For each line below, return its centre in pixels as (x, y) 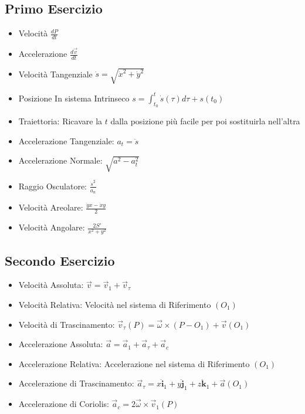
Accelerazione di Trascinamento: (76, 383)
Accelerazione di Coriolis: (64, 404)
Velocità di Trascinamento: (67, 324)
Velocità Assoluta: (51, 285)
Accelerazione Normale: (60, 160)
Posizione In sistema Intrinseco (74, 98)
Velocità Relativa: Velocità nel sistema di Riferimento (115, 304)
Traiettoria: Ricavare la (60, 121)
